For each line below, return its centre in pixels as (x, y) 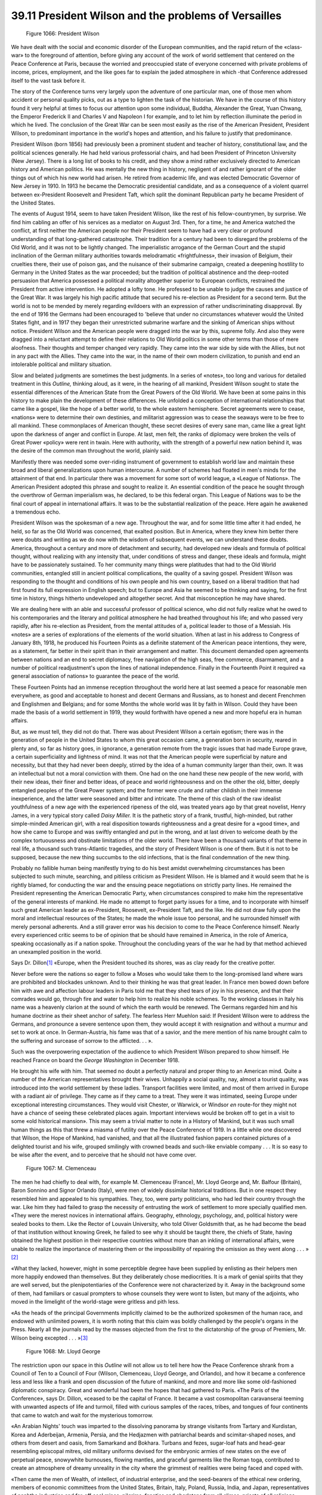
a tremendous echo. (36, 512)
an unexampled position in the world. (56, 951)
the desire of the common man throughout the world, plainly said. (92, 451)
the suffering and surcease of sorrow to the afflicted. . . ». (82, 1041)
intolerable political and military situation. (61, 364)
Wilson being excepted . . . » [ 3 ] (49, 1338)
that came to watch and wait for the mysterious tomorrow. (82, 1415)
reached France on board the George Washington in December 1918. (95, 1060)
